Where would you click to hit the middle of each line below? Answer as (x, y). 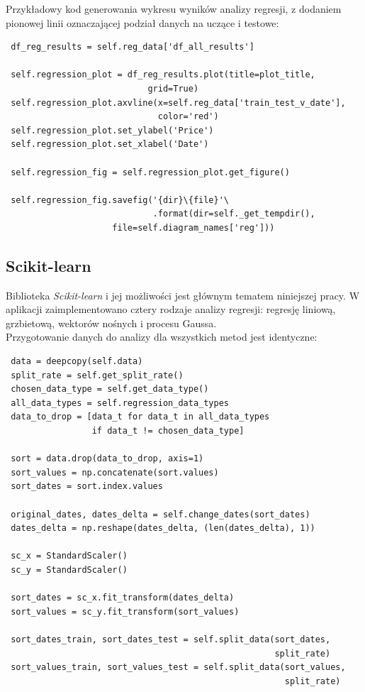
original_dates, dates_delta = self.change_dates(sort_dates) (161, 514)
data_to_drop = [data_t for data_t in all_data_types (140, 417)
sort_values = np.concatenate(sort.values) (115, 472)
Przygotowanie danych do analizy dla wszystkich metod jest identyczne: (162, 337)
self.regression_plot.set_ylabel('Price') (112, 130)
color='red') (188, 117)
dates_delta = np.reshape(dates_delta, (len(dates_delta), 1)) (163, 528)
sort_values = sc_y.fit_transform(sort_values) (125, 611)
